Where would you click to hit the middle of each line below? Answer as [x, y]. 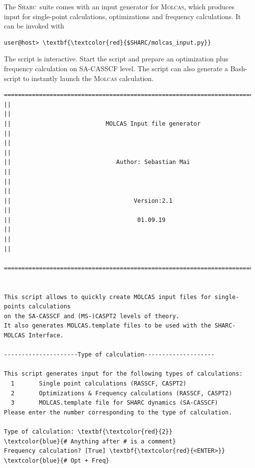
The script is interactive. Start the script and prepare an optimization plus [116, 59]
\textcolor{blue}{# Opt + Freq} [57, 460]
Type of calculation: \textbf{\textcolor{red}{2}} [88, 431]
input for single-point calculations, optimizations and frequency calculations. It [123, 16]
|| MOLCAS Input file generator [102, 124]
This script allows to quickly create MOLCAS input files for [108, 297]
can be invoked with [34, 26]
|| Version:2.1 [88, 201]
